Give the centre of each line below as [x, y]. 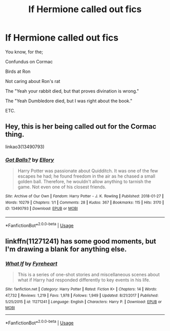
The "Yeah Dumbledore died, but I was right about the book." [69, 101]
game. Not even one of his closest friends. [62, 187]
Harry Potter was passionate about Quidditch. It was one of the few [88, 171]
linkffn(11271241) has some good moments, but [81, 241]
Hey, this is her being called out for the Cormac [81, 127]
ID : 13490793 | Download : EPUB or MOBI [42, 209]
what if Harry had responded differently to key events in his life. [84, 280]
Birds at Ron [18, 71]
